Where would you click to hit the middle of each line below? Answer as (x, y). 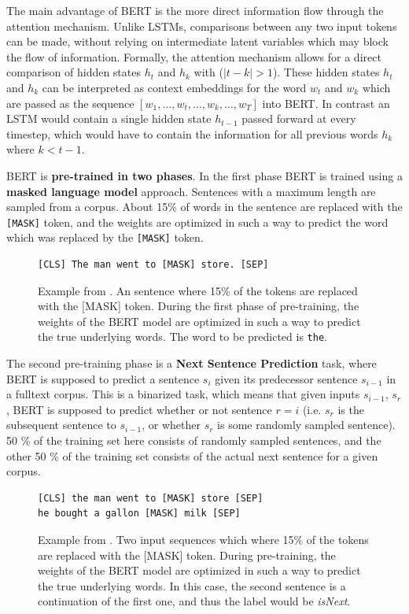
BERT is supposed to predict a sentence (103, 378)
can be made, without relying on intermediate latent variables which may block (197, 41)
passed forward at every (299, 118)
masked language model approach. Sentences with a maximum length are (191, 191)
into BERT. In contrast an (326, 103)
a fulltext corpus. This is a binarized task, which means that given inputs (183, 394)
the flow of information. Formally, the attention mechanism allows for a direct (194, 56)
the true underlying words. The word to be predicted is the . (182, 337)
